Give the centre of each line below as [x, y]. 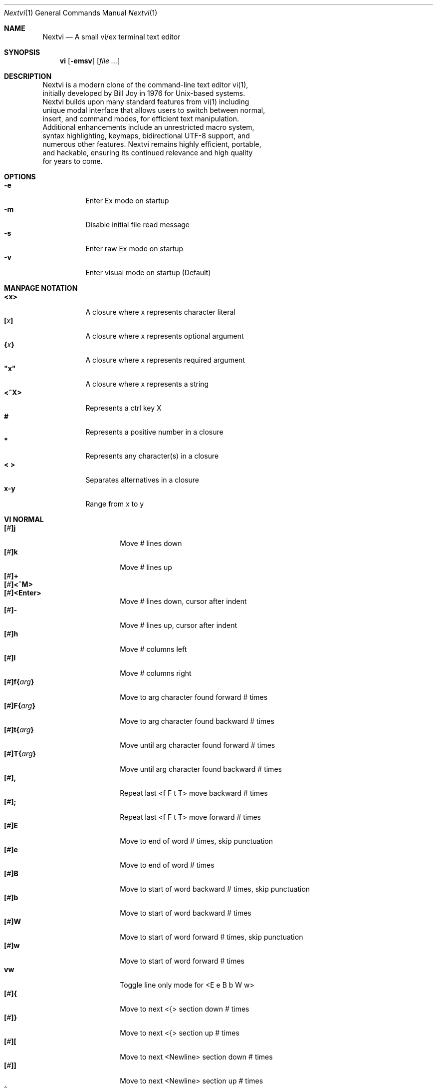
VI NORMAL [24, 519]
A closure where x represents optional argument [165, 336]
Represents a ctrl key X [123, 408]
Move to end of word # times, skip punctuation [197, 841]
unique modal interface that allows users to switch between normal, [154, 110]
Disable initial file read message [137, 225]
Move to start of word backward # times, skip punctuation [215, 889]
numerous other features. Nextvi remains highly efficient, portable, [152, 144]
